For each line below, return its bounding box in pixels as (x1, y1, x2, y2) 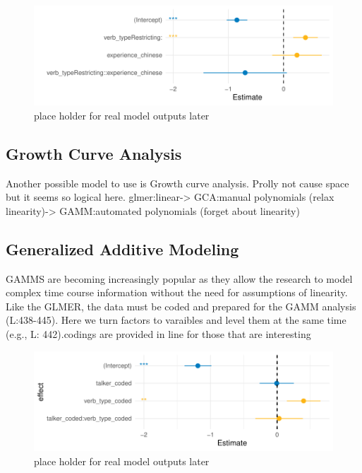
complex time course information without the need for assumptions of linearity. (6, 285, 348, 300)
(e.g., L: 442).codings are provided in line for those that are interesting (6, 327, 311, 341)
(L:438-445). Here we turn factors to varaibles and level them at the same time (6, 313, 346, 327)
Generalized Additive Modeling (6, 238, 239, 259)
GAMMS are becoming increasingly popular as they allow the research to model (6, 271, 353, 286)
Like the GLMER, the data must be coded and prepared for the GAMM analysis (6, 298, 356, 313)
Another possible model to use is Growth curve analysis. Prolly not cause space (6, 175, 349, 190)
